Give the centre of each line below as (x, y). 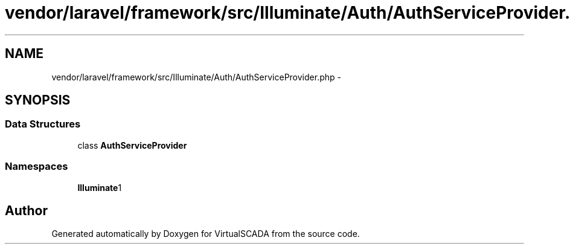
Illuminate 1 (100, 187)
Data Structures (43, 124)
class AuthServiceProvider (132, 145)
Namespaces (37, 167)
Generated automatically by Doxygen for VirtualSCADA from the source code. (206, 234)
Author (26, 210)
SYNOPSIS (38, 100)
